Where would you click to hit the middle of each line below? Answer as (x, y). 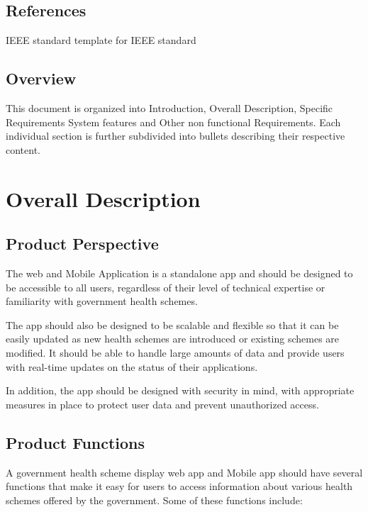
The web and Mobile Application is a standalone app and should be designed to (179, 273)
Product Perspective (82, 244)
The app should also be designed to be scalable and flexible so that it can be (172, 324)
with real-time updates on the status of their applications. (132, 366)
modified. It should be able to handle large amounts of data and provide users (175, 352)
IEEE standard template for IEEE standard (101, 40)
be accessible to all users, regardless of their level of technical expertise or (166, 287)
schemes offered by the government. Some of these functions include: (154, 500)
